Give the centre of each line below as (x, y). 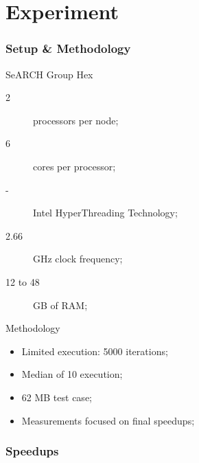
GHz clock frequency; (78, 259)
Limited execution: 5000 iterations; (95, 351)
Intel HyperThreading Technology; (105, 213)
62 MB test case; (57, 397)
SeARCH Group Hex (49, 74)
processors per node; (76, 120)
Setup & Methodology (68, 48)
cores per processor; (74, 166)
